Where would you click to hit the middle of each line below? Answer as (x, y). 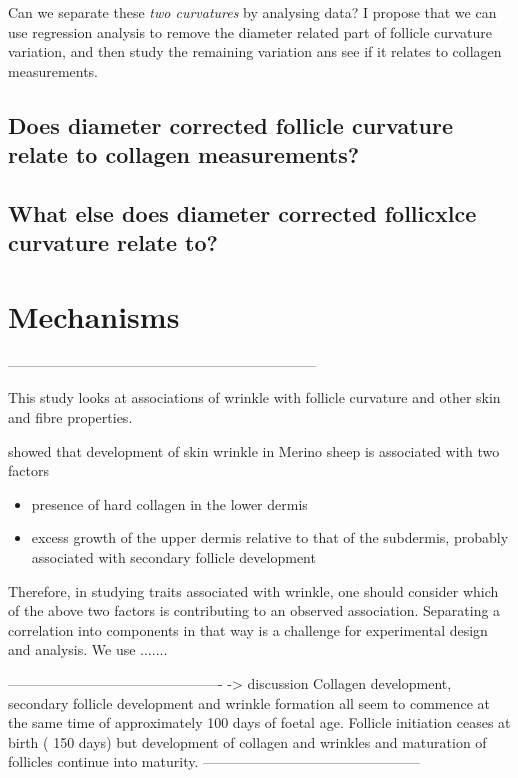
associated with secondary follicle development (173, 557)
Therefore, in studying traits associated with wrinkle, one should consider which (253, 590)
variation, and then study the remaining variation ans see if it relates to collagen (255, 51)
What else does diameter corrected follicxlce (242, 212)
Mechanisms (94, 315)
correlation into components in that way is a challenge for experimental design (248, 629)
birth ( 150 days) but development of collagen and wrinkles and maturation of (247, 741)
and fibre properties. (70, 417)
